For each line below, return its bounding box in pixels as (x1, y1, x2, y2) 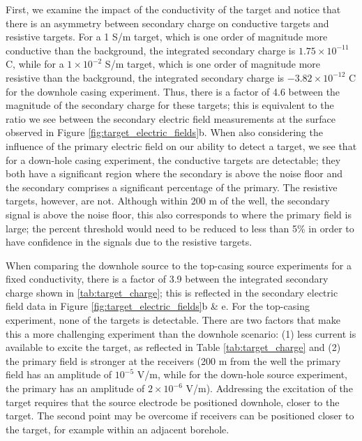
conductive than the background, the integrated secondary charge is (6, 43, 296, 57)
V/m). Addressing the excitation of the (186, 381, 353, 396)
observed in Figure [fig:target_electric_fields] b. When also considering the (6, 125, 323, 140)
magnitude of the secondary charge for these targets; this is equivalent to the (6, 98, 334, 112)
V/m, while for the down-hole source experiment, (137, 367, 347, 382)
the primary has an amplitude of (6, 381, 145, 396)
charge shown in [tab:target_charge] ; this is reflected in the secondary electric (6, 285, 338, 299)
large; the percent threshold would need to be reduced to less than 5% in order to (6, 221, 354, 235)
